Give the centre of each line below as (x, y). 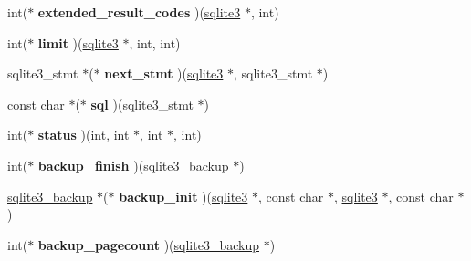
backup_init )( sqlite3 (183, 196)
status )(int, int (84, 135)
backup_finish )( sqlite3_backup (133, 165)
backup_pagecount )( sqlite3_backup (148, 244)
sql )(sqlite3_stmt (142, 104)
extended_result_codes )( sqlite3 (139, 12)
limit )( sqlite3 (78, 42)
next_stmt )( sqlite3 (164, 73)
